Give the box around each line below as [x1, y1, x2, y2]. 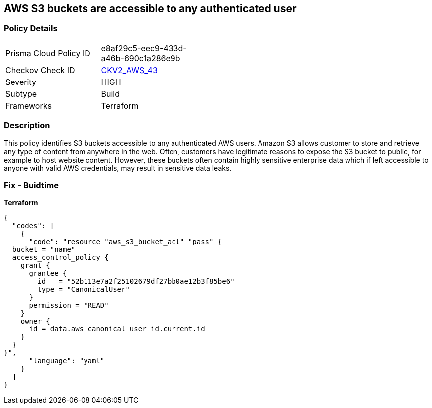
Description [4, 120, 50, 131]
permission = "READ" [29, 301, 109, 310]
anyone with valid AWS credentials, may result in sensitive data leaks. [4, 163, 232, 172]
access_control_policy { [12, 253, 109, 262]
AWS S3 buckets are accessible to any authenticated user [4, 2, 297, 15]
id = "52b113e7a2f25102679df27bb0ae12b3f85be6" [37, 277, 235, 286]
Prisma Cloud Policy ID [5, 48, 90, 58]
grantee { [29, 269, 67, 278]
